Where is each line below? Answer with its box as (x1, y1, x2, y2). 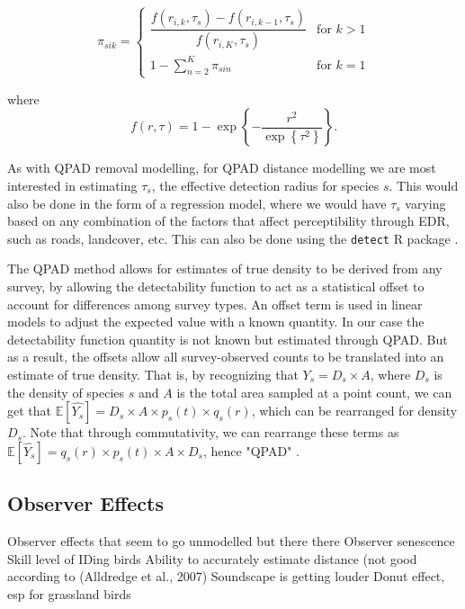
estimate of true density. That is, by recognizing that (7, 364, 299, 383)
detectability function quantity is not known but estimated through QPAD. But (7, 329, 448, 348)
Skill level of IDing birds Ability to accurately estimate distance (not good (7, 549, 417, 568)
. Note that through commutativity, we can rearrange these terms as (22, 423, 399, 442)
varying (405, 193, 446, 212)
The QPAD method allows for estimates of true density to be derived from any (7, 259, 443, 278)
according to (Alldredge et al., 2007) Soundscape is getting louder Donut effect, (7, 567, 445, 586)
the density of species (7, 382, 125, 401)
